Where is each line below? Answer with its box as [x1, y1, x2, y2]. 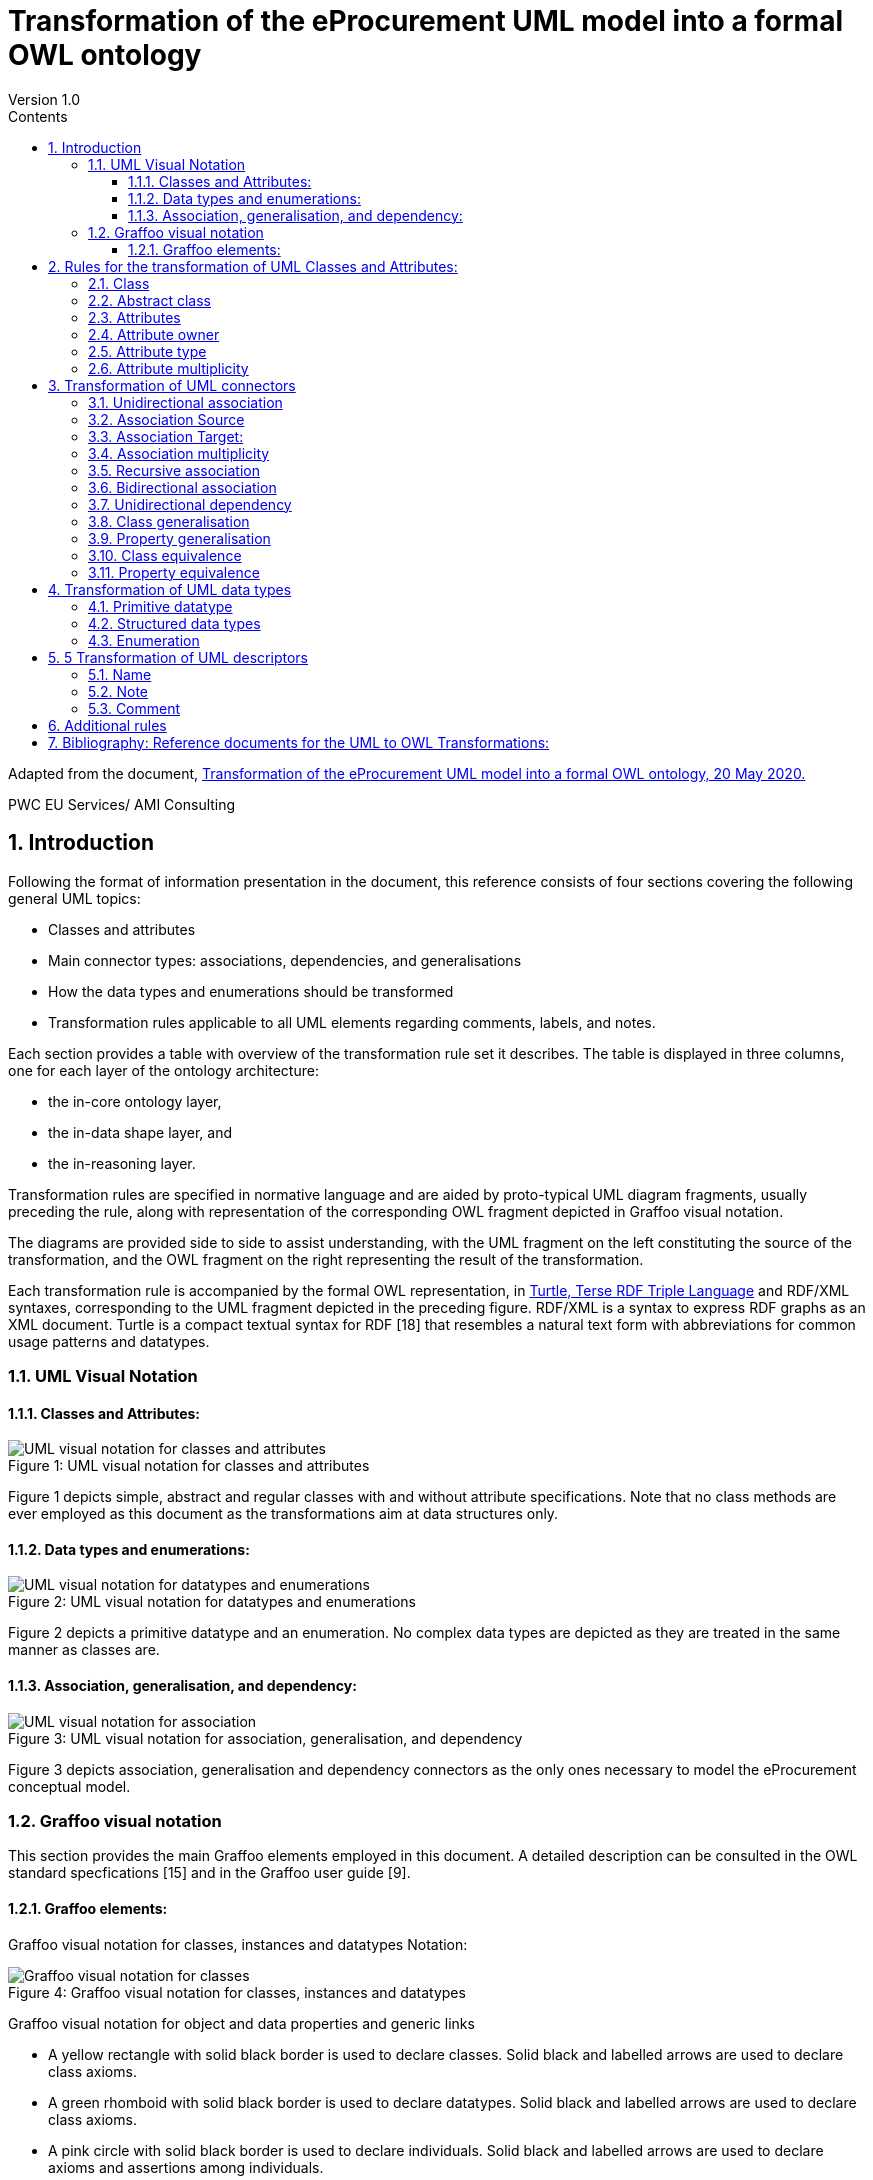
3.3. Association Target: [88, 427, 244, 445]
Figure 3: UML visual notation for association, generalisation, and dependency [8, 1729, 523, 1747]
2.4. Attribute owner [88, 325, 220, 343]
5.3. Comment [88, 699, 181, 717]
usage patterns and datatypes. [8, 1332, 210, 1350]
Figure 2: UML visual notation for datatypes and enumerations [8, 1593, 416, 1611]
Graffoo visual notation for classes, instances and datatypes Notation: [8, 1935, 468, 1953]
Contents [8, 107, 68, 125]
